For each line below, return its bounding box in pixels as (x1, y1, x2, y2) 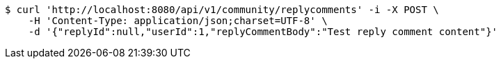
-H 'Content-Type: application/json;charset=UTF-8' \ (28, 15, 328, 26)
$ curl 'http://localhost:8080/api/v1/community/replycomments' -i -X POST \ (5, 4, 439, 15)
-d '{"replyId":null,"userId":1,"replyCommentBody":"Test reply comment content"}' (28, 26, 498, 37)
